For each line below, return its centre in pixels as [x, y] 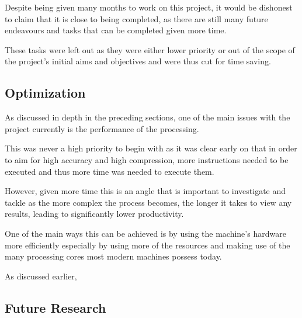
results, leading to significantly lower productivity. [94, 214]
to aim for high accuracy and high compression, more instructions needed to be [147, 159]
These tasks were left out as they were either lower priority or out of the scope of [150, 49]
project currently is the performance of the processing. [102, 128]
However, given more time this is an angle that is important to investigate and [145, 191]
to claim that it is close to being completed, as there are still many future [136, 18]
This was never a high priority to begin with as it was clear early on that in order [151, 148]
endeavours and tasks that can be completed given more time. [116, 30]
